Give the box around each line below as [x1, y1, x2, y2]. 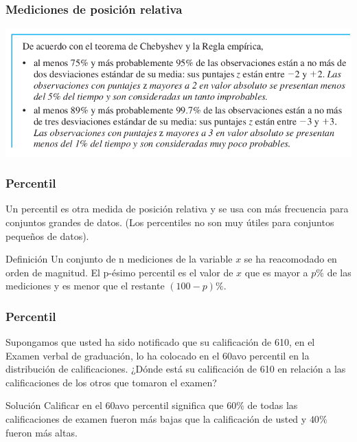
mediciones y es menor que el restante [5, 278, 165, 293]
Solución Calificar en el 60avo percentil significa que [5, 398, 224, 412]
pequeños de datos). [5, 228, 89, 243]
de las [327, 265, 352, 279]
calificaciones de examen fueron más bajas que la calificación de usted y [5, 412, 307, 426]
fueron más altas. [5, 425, 78, 439]
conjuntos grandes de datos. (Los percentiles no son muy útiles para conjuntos [5, 214, 334, 229]
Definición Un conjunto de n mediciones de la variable [5, 252, 233, 266]
